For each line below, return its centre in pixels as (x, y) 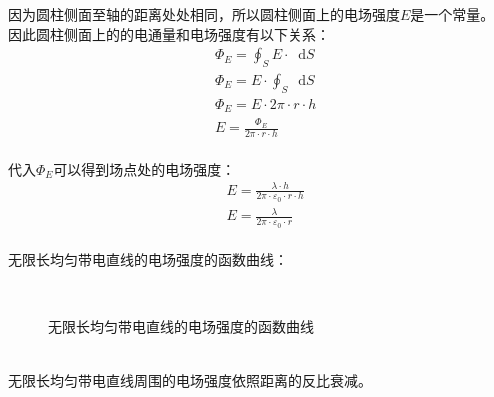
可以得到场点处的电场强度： (144, 168)
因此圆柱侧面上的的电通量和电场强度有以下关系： (169, 33)
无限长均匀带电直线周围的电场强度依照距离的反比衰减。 (190, 379)
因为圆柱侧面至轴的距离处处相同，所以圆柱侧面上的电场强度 (204, 14)
